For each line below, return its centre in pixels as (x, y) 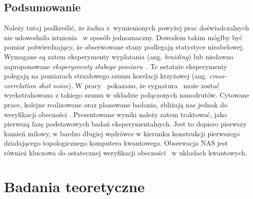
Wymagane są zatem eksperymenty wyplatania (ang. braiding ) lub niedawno (119, 56)
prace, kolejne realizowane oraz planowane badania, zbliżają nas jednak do (116, 104)
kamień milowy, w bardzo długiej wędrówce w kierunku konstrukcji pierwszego (122, 133)
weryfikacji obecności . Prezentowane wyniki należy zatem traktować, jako (115, 114)
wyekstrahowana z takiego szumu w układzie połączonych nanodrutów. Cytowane (127, 95)
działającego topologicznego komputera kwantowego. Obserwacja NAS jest (116, 143)
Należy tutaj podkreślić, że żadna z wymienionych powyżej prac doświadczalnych (126, 28)
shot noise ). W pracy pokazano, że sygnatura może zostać (129, 85)
